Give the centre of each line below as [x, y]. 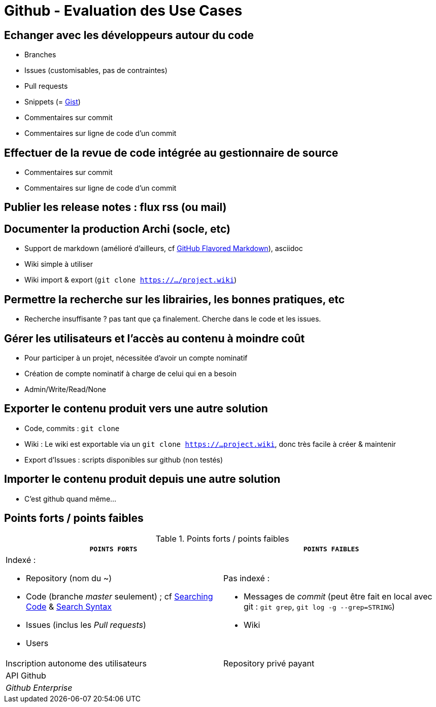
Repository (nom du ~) [69, 578]
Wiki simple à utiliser [59, 264]
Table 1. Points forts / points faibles [222, 538]
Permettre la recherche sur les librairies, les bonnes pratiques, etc [175, 299]
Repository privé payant [269, 663]
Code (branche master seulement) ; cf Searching [120, 596]
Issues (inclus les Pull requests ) [86, 625]
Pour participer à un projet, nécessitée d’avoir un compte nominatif [136, 358]
